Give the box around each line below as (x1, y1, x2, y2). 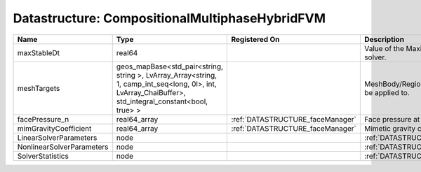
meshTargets (17, 83, 60, 93)
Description (363, 34, 405, 44)
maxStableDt (17, 48, 60, 57)
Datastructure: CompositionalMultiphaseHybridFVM (13, 10, 326, 26)
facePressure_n (17, 114, 69, 124)
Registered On (231, 34, 280, 44)
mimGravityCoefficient (17, 123, 92, 133)
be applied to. (363, 87, 410, 97)
